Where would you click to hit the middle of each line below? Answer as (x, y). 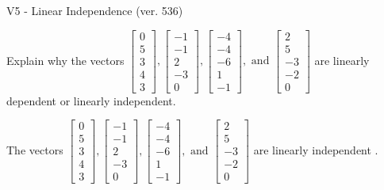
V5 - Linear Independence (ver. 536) (95, 10)
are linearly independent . (316, 149)
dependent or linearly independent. (91, 100)
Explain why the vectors (65, 60)
